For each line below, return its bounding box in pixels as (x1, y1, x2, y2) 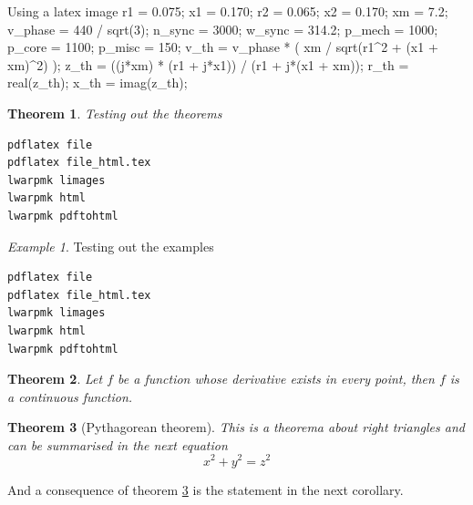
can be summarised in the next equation (7, 435, 228, 454)
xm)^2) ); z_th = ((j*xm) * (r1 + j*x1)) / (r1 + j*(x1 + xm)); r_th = (7, 55, 409, 74)
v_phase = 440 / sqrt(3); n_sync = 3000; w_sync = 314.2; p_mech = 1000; (7, 19, 438, 38)
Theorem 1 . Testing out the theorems (7, 103, 222, 122)
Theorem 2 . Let (7, 369, 103, 388)
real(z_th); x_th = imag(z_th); (7, 73, 188, 92)
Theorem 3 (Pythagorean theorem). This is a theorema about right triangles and (7, 417, 465, 437)
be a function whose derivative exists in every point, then (118, 369, 435, 388)
